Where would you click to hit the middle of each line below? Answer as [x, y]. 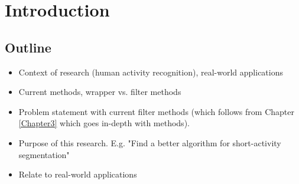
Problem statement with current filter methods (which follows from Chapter [156, 111]
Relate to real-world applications [78, 174]
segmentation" [44, 154]
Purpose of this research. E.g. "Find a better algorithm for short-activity [150, 142]
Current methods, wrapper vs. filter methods [100, 92]
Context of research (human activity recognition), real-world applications [151, 72]
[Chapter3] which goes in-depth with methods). [104, 123]
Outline [28, 47]
